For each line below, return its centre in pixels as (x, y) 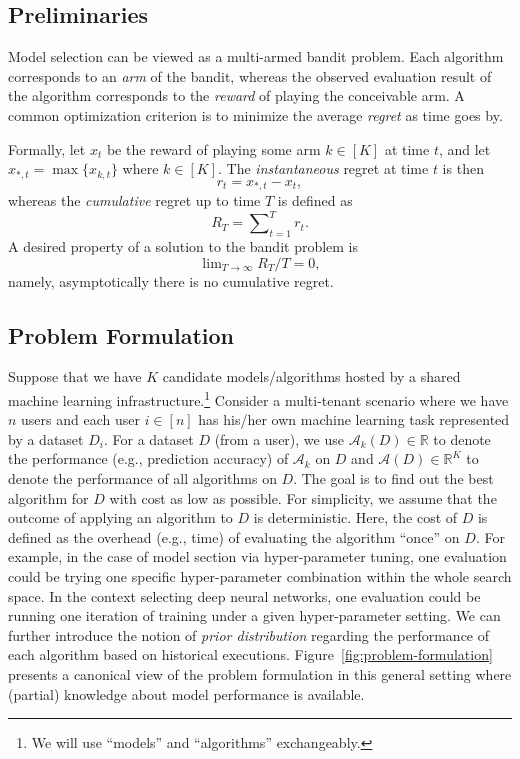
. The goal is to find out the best (393, 477)
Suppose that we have (75, 376)
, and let (464, 148)
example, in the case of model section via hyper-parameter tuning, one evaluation (257, 556)
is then (463, 168)
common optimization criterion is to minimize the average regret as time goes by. (255, 114)
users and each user (80, 419)
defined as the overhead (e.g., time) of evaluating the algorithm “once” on (234, 536)
